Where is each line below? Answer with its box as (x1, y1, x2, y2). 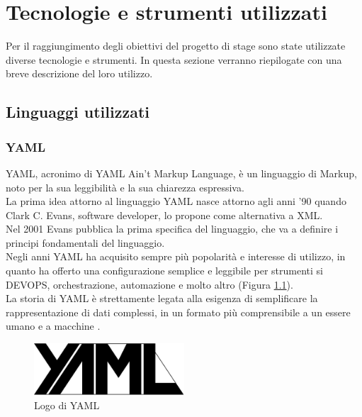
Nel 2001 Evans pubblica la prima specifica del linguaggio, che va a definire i (6, 221, 339, 236)
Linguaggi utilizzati (6, 101, 149, 123)
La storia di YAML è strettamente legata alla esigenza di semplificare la (6, 291, 318, 306)
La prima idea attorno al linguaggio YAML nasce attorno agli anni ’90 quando (6, 194, 346, 208)
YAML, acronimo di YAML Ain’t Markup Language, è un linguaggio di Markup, (6, 165, 357, 180)
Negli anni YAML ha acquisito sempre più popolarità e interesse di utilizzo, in (6, 249, 346, 264)
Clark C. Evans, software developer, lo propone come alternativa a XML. (6, 207, 323, 222)
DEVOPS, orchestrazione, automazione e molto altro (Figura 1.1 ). (6, 277, 293, 291)
